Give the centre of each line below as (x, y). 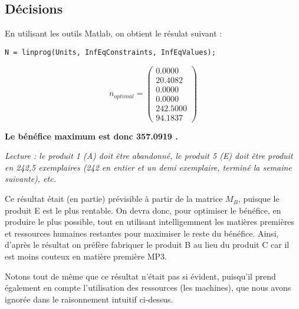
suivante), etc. (30, 179)
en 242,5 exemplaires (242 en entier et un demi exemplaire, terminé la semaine (148, 167)
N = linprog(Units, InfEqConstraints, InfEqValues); (110, 52)
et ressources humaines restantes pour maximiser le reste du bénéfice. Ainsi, (142, 233)
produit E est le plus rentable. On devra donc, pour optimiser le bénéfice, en (143, 210)
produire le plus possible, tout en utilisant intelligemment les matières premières (150, 222)
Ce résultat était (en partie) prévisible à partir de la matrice (114, 199)
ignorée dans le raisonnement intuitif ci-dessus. (89, 299)
